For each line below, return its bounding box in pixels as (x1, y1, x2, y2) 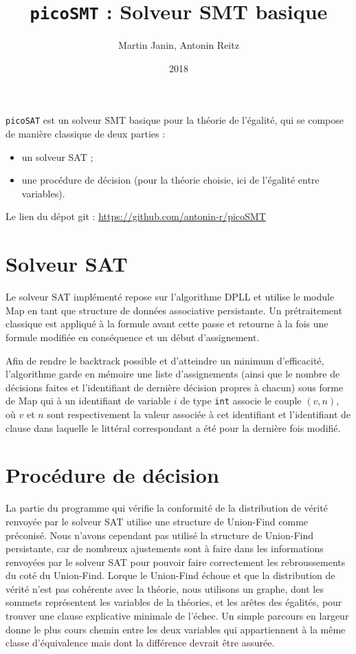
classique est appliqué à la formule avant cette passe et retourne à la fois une (5, 316, 329, 331)
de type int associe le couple (180, 393, 302, 408)
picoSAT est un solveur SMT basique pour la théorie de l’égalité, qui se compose (5, 113, 344, 127)
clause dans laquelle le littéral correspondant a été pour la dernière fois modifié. (5, 420, 341, 435)
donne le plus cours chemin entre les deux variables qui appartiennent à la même (5, 622, 346, 636)
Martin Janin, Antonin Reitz (118, 38, 239, 52)
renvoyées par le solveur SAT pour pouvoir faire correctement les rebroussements (5, 554, 346, 569)
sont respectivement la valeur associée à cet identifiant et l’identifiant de (47, 407, 351, 421)
